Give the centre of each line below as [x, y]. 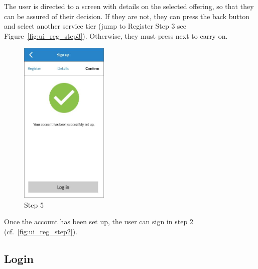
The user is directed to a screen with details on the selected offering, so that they [129, 6]
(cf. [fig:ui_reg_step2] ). [41, 232]
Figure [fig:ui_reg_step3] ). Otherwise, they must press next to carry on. [116, 35]
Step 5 [34, 204]
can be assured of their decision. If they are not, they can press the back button [127, 16]
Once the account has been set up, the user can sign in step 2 [99, 221]
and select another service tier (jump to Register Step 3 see [95, 26]
